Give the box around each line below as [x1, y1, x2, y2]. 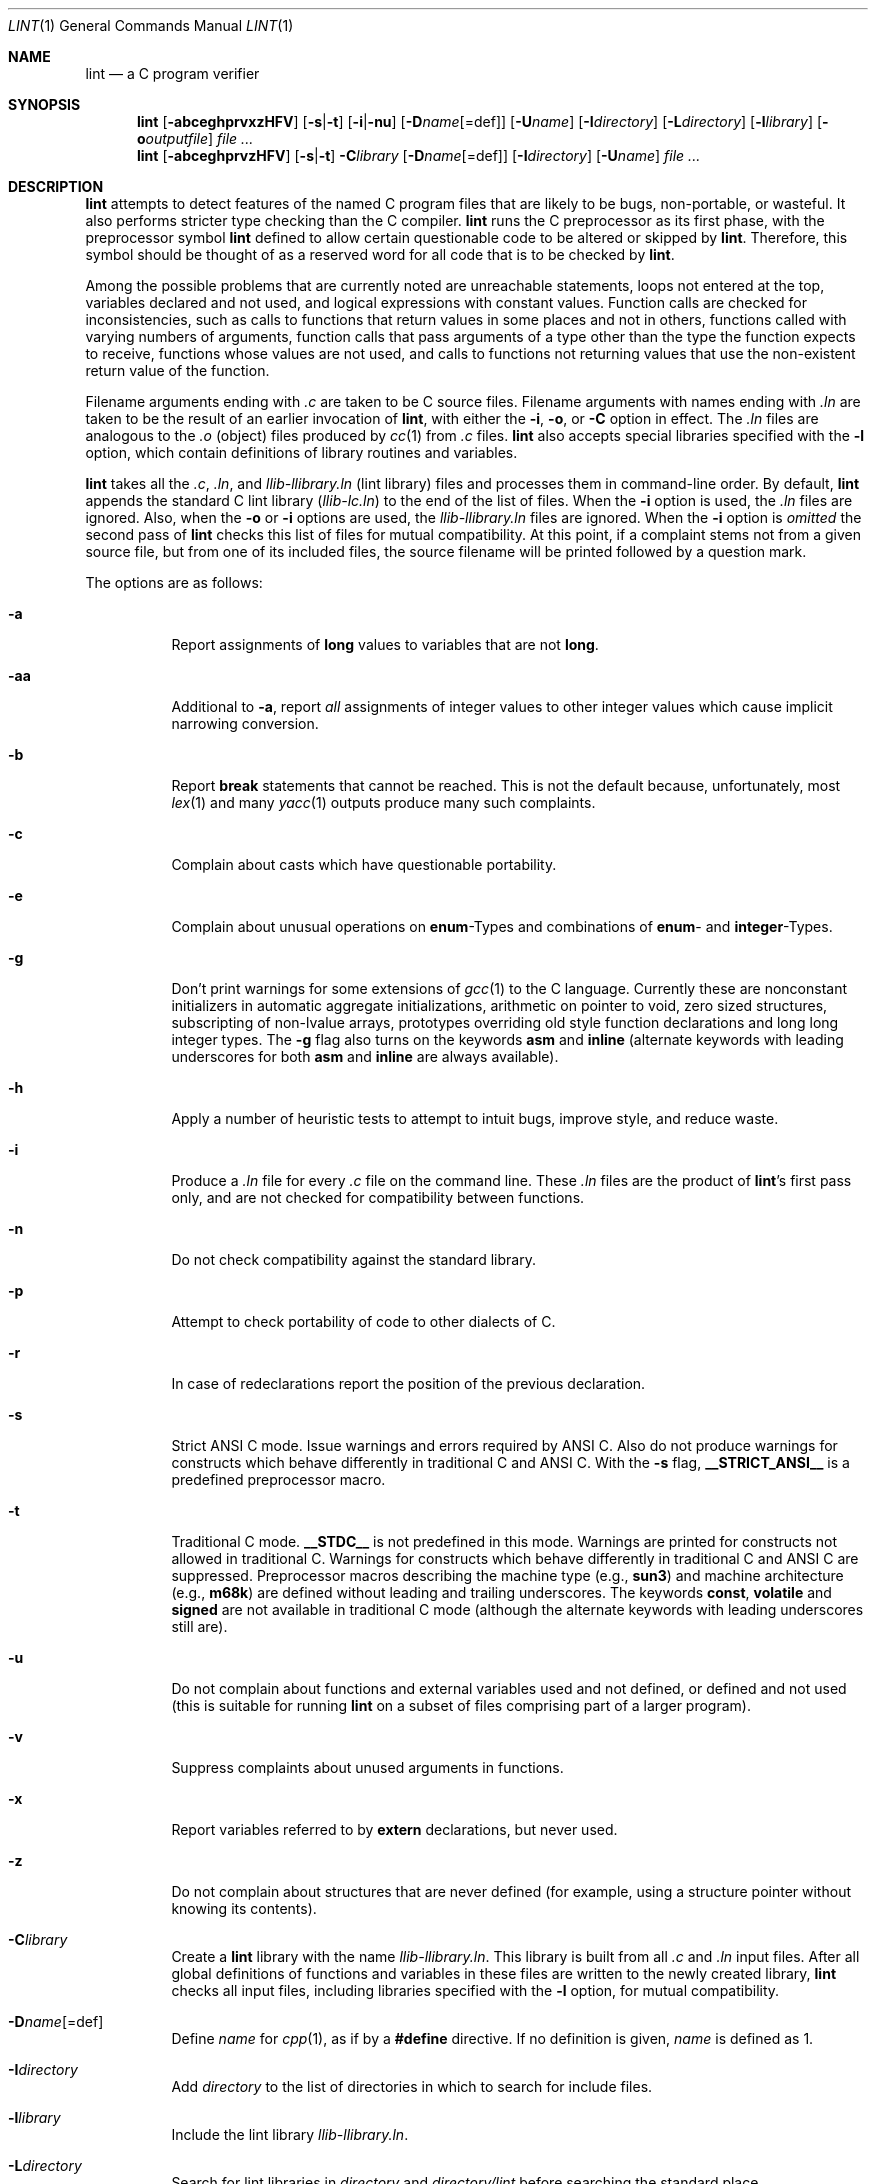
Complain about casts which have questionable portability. [171, 856, 557, 873]
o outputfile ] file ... [137, 130, 254, 147]
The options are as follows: [85, 574, 263, 591]
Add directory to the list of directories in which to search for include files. [171, 2078, 653, 2095]
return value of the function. [85, 362, 270, 379]
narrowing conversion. [171, 715, 319, 732]
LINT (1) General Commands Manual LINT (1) [8, 17, 294, 34]
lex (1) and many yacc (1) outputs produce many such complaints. [171, 794, 596, 811]
